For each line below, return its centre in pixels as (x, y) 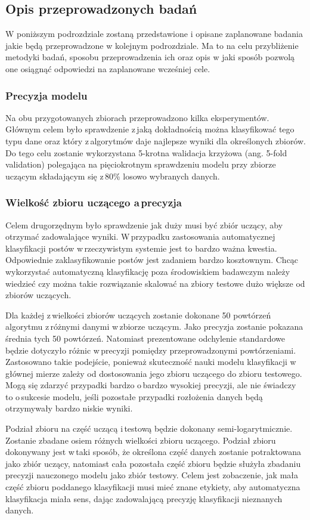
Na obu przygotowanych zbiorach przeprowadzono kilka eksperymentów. (137, 117)
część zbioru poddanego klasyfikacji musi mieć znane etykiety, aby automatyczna (153, 487)
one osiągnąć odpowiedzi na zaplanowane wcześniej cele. (108, 68)
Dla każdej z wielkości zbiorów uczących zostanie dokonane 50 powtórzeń (138, 315)
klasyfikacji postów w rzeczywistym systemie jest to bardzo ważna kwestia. (141, 248)
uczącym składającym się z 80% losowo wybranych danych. (113, 176)
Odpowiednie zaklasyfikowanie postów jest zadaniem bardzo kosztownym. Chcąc (152, 260)
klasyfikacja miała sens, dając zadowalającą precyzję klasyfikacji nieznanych (144, 498)
